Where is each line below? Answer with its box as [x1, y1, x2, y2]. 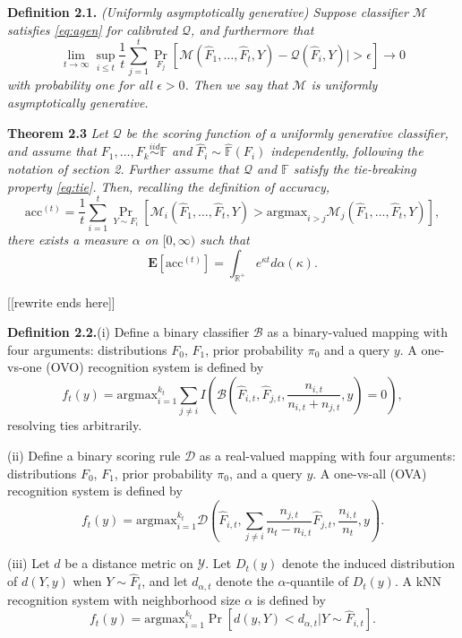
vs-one [7, 358, 42, 376]
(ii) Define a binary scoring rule [7, 445, 181, 464]
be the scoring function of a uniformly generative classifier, [125, 123, 449, 142]
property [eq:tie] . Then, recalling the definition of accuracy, [7, 177, 330, 195]
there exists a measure [7, 230, 128, 249]
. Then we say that [184, 75, 288, 94]
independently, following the [270, 142, 423, 160]
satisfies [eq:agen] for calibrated [7, 20, 178, 39]
